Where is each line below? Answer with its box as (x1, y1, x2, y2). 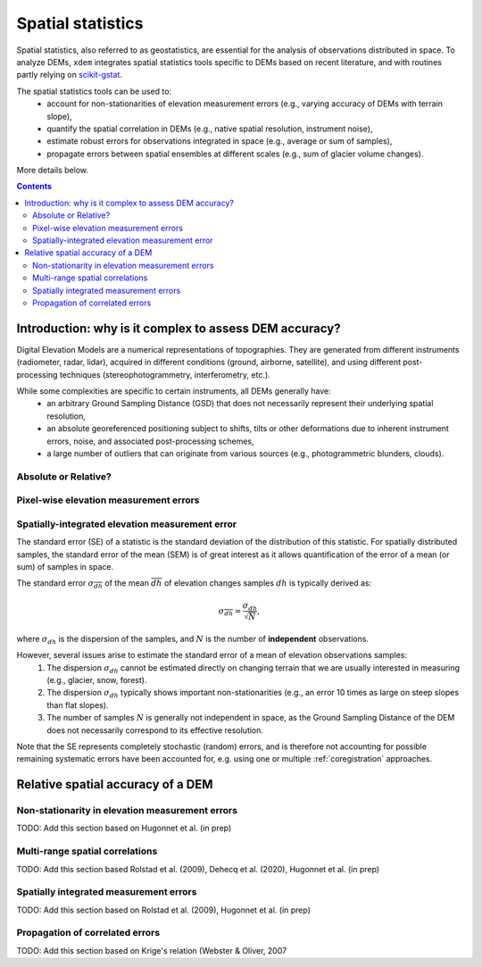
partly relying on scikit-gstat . (16, 70, 122, 80)
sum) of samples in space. (16, 562, 114, 572)
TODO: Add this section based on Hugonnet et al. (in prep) (16, 822, 232, 834)
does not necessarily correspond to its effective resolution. (46, 724, 263, 736)
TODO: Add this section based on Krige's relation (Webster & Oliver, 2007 (16, 945, 287, 955)
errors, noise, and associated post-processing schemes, (46, 436, 254, 446)
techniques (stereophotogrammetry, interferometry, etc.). (59, 369, 271, 379)
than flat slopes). (46, 699, 109, 710)
